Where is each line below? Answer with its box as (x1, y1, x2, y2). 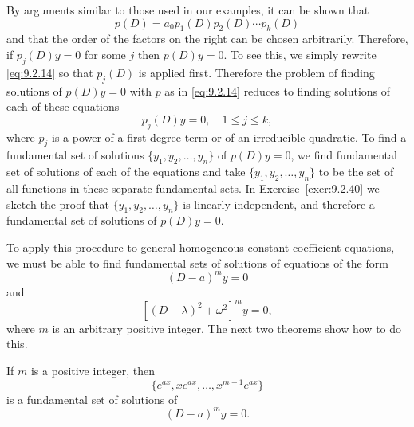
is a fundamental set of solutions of (6, 390, 178, 407)
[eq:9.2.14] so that (6, 64, 93, 80)
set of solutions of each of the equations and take (6, 163, 246, 180)
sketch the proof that (6, 195, 109, 212)
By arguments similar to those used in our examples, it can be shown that (6, 2, 369, 18)
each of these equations (6, 98, 120, 115)
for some (84, 45, 126, 62)
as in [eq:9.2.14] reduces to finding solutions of (164, 82, 391, 99)
